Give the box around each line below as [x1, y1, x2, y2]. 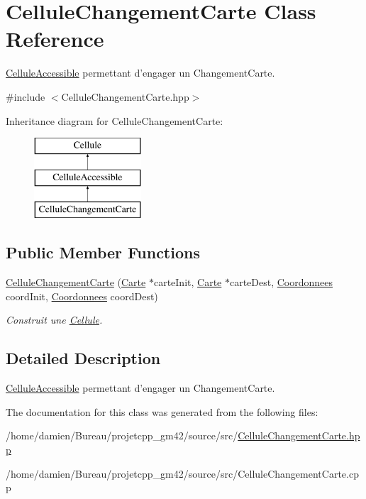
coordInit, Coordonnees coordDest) [6, 288, 158, 303]
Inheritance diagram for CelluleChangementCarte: [6, 113, 223, 128]
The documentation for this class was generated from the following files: [6, 404, 318, 419]
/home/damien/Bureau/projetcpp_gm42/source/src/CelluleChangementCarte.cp [6, 466, 359, 481]
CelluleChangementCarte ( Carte [6, 275, 146, 290]
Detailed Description [6, 347, 161, 369]
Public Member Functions [6, 241, 200, 263]
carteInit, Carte [153, 275, 222, 290]
